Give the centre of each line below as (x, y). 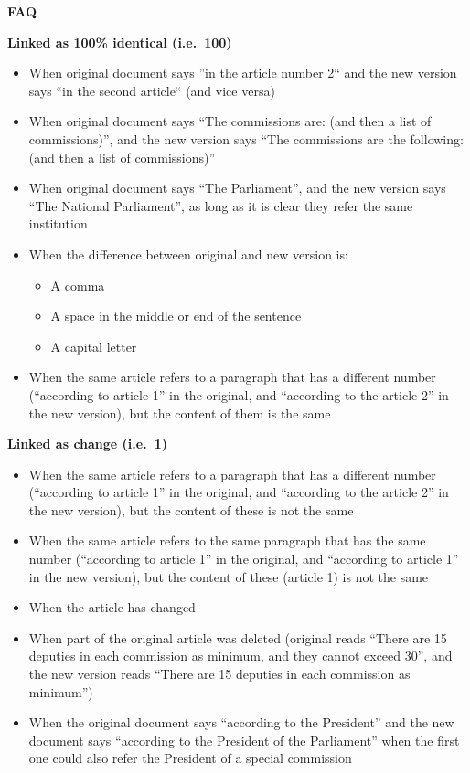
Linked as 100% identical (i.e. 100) (120, 42)
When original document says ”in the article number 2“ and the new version (243, 73)
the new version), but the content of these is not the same (191, 509)
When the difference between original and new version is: (188, 254)
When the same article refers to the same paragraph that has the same (227, 540)
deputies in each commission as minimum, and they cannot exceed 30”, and (240, 656)
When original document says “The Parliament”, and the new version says (237, 188)
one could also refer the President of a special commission (190, 758)
